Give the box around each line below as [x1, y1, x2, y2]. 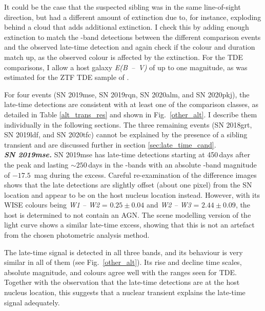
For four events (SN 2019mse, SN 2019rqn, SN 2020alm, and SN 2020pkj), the [4, 89, 250, 99]
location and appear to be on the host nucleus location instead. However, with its [4, 189, 260, 200]
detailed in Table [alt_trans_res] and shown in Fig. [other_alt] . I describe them [4, 109, 257, 119]
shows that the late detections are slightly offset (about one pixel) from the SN [4, 179, 252, 190]
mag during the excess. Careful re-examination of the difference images [34, 169, 257, 180]
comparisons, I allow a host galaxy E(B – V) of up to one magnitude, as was [4, 61, 248, 72]
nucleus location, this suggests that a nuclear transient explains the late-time [4, 287, 246, 298]
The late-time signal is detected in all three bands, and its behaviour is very [4, 246, 243, 257]
